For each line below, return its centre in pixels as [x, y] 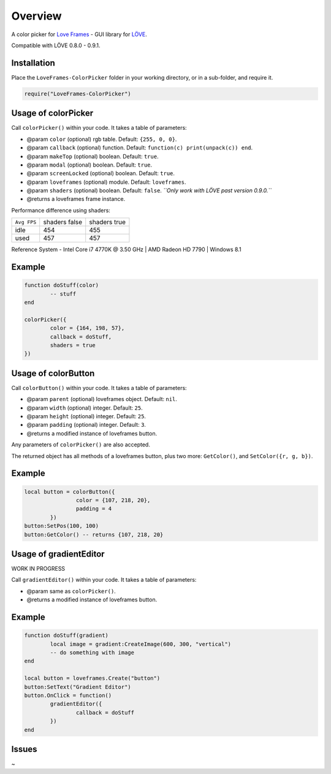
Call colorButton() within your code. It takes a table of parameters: [99, 388]
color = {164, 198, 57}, [87, 328]
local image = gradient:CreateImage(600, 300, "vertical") [141, 644]
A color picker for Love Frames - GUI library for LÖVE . [79, 34]
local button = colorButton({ [70, 492]
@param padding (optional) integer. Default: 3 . [86, 425]
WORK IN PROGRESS [38, 569]
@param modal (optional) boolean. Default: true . [89, 165]
